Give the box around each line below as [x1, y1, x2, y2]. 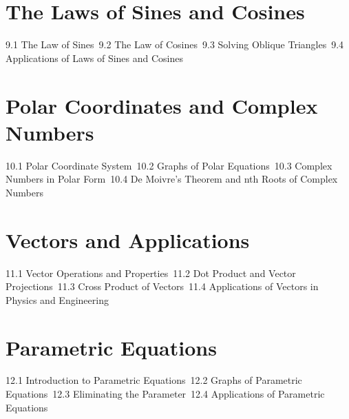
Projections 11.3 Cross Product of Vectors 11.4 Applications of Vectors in [6, 279, 319, 294]
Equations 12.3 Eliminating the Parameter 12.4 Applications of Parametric [6, 387, 325, 401]
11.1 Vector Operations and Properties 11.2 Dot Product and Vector [6, 265, 296, 280]
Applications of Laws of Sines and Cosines [6, 50, 184, 65]
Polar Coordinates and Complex [6, 91, 318, 119]
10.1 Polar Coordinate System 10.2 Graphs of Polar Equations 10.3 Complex [6, 158, 332, 172]
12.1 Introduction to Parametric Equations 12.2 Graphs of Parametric [6, 373, 302, 387]
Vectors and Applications [6, 225, 250, 254]
